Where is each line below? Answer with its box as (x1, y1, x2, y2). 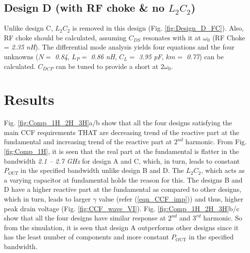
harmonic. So (203, 213, 242, 223)
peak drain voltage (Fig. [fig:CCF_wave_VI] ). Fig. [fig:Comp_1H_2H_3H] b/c (4, 203, 239, 213)
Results (4, 89, 54, 109)
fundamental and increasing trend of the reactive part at (4, 136, 172, 147)
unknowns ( (4, 51, 38, 61)
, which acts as (201, 165, 245, 175)
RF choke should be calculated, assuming (4, 32, 127, 42)
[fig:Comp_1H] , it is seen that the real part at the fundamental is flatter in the (4, 146, 239, 156)
